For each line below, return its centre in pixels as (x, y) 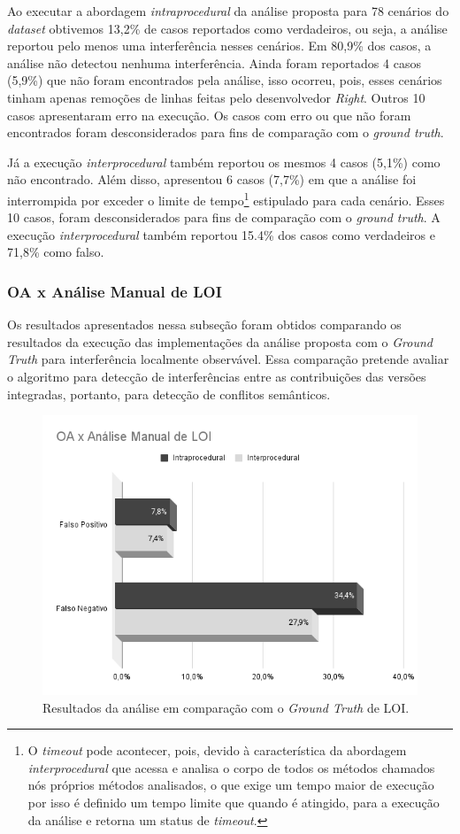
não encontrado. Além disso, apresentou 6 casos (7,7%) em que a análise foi (212, 179)
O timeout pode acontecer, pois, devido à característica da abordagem (217, 750)
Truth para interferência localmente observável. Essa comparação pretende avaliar (228, 359)
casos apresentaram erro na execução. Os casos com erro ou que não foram (209, 115)
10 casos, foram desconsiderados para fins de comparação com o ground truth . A (224, 217)
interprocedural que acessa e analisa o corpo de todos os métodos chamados (231, 767)
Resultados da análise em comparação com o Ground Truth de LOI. (226, 707)
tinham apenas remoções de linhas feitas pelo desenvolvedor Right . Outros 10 (216, 97)
